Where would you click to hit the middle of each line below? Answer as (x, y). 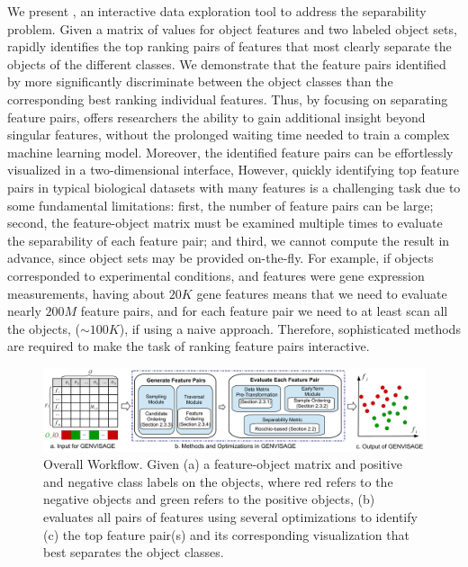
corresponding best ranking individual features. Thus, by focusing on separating (228, 99)
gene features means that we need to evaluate (322, 293)
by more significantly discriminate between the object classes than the (200, 81)
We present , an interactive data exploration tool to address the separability (217, 11)
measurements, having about (86, 293)
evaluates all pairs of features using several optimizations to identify (230, 517)
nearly (24, 311)
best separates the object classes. (134, 552)
